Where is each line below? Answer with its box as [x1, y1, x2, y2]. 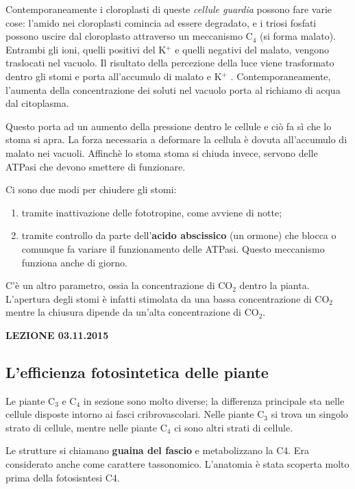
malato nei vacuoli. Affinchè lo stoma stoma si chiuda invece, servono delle [5, 145, 318, 160]
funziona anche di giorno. [21, 255, 127, 269]
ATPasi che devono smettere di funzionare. [5, 159, 186, 173]
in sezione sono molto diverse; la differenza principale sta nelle [83, 393, 345, 407]
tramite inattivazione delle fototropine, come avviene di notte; [21, 205, 282, 219]
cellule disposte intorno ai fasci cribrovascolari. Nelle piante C [5, 407, 265, 421]
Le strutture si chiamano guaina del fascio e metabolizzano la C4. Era [5, 443, 309, 457]
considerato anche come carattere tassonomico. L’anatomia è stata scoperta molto [5, 457, 350, 471]
